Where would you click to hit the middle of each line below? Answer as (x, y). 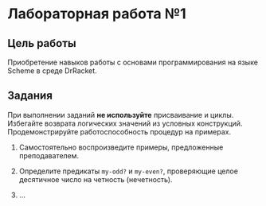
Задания (30, 96)
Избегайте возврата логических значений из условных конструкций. (125, 123)
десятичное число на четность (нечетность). (96, 179)
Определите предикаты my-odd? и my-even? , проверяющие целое (128, 171)
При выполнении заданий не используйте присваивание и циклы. (121, 115)
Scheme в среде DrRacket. (52, 71)
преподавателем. (49, 155)
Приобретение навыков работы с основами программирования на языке (133, 62)
